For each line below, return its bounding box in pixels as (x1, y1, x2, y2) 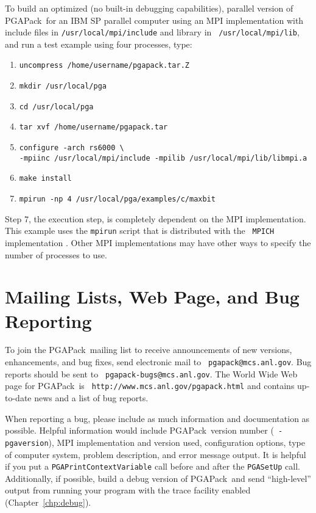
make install (19, 174, 72, 183)
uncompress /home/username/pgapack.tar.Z (19, 61, 189, 70)
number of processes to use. (5, 248, 107, 261)
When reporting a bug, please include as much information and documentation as (5, 412, 310, 424)
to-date (5, 391, 32, 404)
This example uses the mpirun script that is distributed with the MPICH (5, 224, 275, 237)
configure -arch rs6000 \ (19, 144, 124, 153)
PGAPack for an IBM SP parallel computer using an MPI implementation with (5, 13, 304, 26)
